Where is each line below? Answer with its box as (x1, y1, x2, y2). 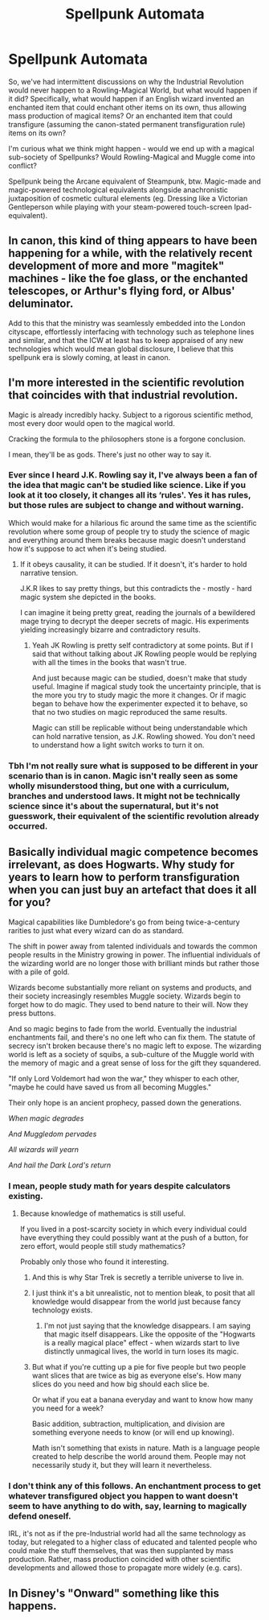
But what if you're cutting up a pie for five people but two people (31, 1362, 247, 1371)
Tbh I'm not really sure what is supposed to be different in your (8, 760, 259, 771)
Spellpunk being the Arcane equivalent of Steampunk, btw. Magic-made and (8, 176, 261, 186)
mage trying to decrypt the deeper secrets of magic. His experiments (19, 616, 250, 626)
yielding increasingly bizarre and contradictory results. (19, 625, 201, 634)
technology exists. (31, 1305, 93, 1315)
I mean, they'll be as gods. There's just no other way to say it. (8, 449, 212, 459)
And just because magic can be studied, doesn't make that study (31, 673, 247, 683)
